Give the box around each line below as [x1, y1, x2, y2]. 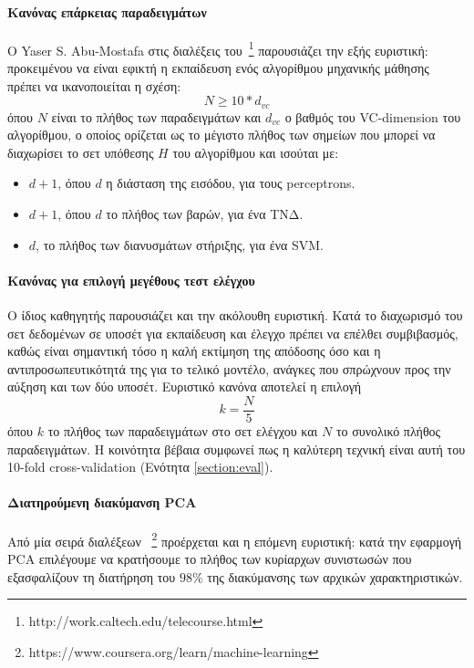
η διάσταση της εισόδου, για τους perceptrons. [106, 173, 355, 193]
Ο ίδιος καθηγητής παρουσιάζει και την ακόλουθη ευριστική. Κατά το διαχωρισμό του [7, 306, 463, 325]
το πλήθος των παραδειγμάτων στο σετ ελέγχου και [47, 422, 318, 441]
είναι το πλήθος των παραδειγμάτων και [51, 107, 262, 126]
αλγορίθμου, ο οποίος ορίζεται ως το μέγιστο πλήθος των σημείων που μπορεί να [7, 125, 436, 144]
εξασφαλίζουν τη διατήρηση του [7, 567, 176, 586]
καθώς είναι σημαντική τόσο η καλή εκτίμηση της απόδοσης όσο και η [7, 341, 381, 360]
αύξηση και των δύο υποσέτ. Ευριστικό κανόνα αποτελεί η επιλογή [7, 377, 362, 396]
